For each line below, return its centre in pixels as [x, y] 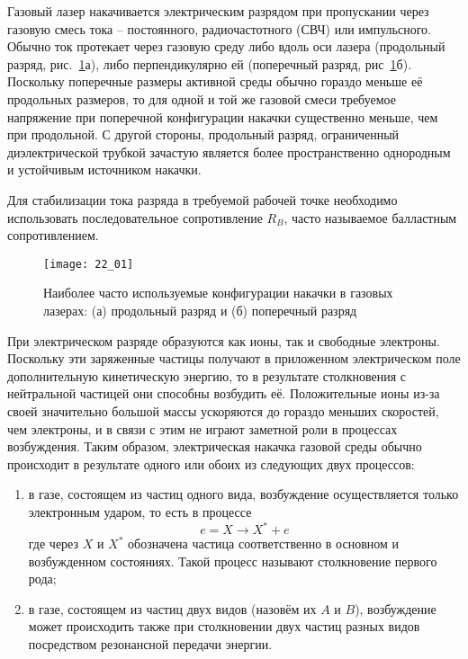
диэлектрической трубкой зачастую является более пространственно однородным [229, 151]
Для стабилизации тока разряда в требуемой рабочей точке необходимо [202, 199]
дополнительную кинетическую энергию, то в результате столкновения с [207, 375]
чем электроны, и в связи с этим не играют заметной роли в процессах [202, 428]
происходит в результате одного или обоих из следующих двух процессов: [211, 463]
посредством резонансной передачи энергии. [150, 643]
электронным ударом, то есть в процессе [140, 511]
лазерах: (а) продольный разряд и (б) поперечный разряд [200, 310]
